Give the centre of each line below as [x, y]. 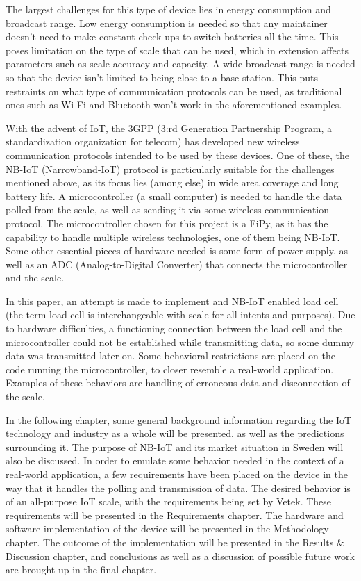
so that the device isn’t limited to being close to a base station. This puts [162, 77]
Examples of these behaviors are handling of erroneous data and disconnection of [178, 383]
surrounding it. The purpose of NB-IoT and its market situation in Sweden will [175, 447]
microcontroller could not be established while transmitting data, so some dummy [180, 342]
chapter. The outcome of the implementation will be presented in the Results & [175, 542]
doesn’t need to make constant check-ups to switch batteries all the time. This [172, 36]
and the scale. [35, 278]
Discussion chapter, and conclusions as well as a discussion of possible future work [180, 556]
